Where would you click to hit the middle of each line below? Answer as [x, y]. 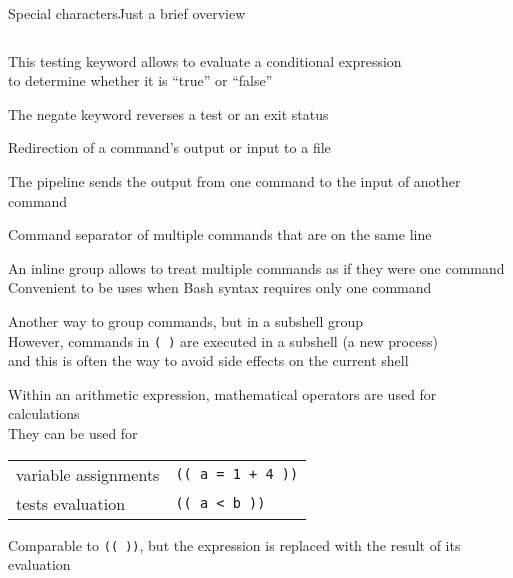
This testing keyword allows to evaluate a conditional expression [205, 60]
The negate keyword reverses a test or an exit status [168, 113]
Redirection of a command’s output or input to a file [169, 147]
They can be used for [73, 432]
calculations [44, 413]
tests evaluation [71, 503]
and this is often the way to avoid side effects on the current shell [208, 360]
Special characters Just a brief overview [127, 13]
